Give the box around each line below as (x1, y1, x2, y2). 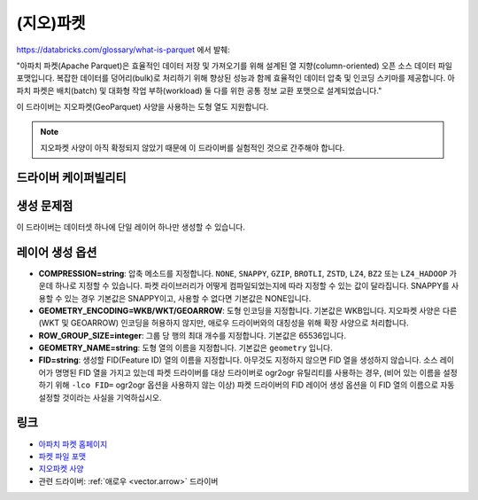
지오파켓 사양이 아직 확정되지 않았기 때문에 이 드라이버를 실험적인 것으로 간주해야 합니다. (40, 142, 345, 152)
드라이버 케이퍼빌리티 (16, 169, 127, 185)
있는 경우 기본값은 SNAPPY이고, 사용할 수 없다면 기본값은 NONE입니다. (64, 293, 312, 303)
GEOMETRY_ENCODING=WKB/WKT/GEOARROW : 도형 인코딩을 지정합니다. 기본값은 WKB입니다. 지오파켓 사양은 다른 (38, 305, 458, 316)
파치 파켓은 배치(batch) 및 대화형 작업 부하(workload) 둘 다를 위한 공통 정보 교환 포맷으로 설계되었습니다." (16, 85, 382, 96)
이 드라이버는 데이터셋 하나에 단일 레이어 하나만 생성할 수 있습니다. (16, 222, 245, 232)
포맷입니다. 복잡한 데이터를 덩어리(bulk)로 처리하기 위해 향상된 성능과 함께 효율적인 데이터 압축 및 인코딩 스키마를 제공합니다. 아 (16, 73, 455, 83)
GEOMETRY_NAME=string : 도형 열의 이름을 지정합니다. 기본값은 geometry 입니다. (38, 342, 333, 354)
